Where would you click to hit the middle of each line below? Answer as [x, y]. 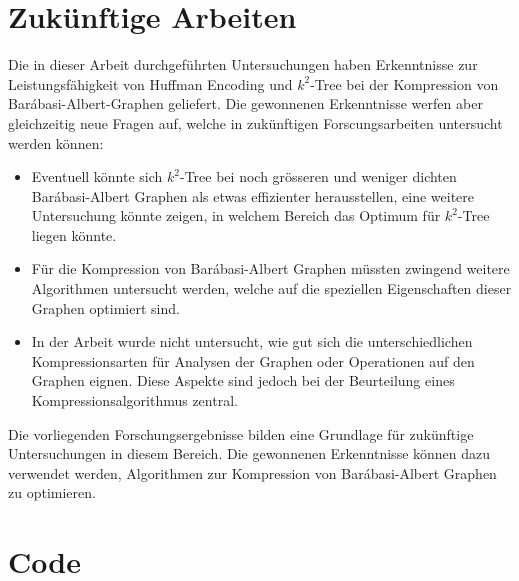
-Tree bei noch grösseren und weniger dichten [318, 176]
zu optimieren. [52, 492]
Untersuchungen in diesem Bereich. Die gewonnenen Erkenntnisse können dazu [249, 453]
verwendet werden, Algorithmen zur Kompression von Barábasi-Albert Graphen [252, 472]
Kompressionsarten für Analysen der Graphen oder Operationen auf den [253, 360]
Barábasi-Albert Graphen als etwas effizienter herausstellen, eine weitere [253, 195]
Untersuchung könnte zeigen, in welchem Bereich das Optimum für [236, 215]
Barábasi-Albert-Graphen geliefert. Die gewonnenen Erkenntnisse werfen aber [245, 103]
